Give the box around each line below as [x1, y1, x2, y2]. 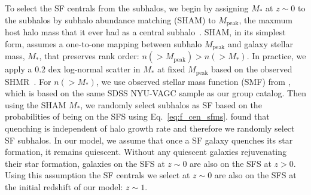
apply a [5, 63, 32, 75]
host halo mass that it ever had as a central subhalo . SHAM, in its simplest [5, 26, 286, 38]
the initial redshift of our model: [5, 180, 123, 193]
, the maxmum [239, 13, 292, 26]
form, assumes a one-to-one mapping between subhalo [5, 37, 202, 50]
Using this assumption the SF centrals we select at [5, 169, 190, 181]
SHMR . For [5, 75, 51, 87]
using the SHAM [5, 98, 66, 111]
